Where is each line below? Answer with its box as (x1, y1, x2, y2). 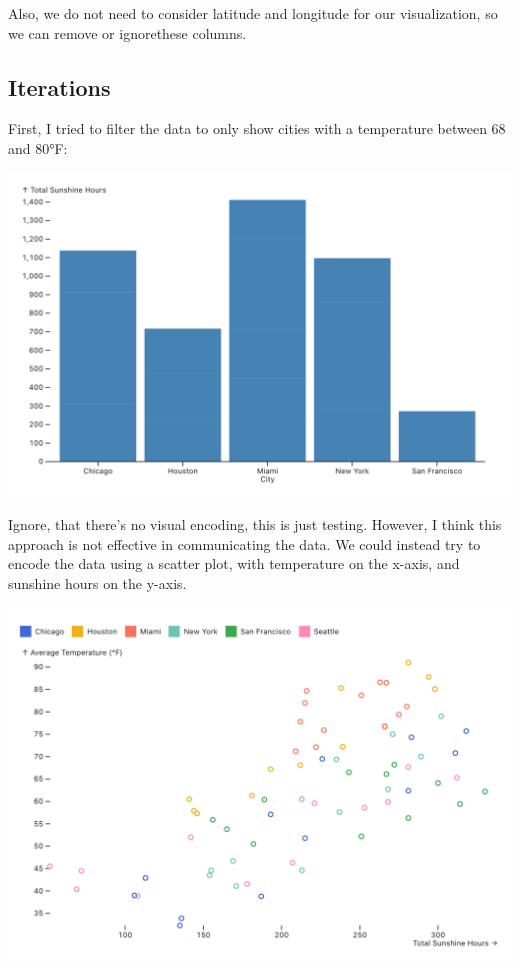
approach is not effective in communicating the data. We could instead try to (8, 533, 481, 554)
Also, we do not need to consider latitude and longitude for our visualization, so (8, 3, 498, 23)
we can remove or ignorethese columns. (8, 22, 247, 43)
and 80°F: (8, 137, 68, 158)
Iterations (8, 71, 111, 102)
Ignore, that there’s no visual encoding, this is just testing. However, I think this (8, 514, 502, 535)
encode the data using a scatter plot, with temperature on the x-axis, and (8, 553, 460, 574)
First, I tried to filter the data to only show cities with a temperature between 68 (8, 118, 506, 139)
